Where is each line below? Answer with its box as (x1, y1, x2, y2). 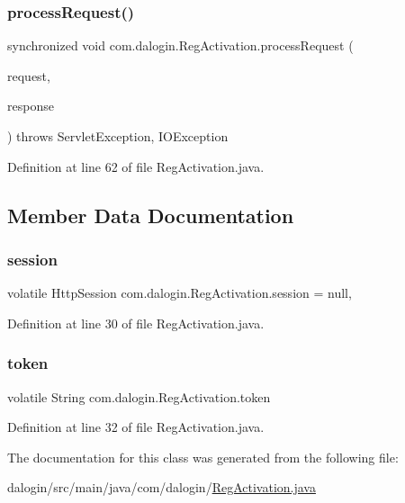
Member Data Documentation (7, 201, 294, 229)
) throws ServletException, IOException (7, 127, 229, 145)
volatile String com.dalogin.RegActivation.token (7, 387, 271, 406)
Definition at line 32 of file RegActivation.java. (7, 418, 265, 436)
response (7, 96, 54, 115)
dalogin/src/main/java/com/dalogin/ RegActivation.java (7, 478, 316, 497)
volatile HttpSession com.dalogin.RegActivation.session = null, (7, 283, 352, 302)
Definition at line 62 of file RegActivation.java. (7, 157, 265, 175)
